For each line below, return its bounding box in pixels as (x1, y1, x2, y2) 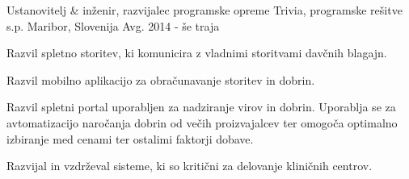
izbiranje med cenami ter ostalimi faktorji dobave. (6, 130, 254, 147)
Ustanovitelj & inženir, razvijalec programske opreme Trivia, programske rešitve (6, 2, 403, 18)
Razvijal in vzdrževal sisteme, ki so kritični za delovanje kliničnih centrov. (6, 157, 373, 174)
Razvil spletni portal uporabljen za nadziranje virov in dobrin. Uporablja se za (6, 98, 396, 115)
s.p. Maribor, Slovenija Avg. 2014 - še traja (6, 17, 220, 34)
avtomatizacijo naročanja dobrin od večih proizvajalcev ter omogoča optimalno (6, 114, 398, 131)
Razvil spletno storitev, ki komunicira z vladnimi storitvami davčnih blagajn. (6, 44, 387, 61)
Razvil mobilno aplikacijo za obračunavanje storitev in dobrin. (6, 71, 315, 88)
